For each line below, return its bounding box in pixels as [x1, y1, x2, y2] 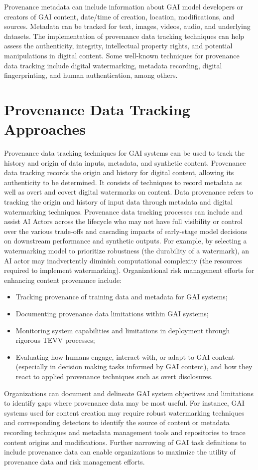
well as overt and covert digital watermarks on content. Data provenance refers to [4, 187, 253, 197]
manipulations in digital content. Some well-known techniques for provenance [4, 50, 240, 60]
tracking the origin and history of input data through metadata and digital [4, 197, 233, 207]
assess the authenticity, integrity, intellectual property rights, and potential [4, 40, 233, 51]
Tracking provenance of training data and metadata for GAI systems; [15, 291, 228, 302]
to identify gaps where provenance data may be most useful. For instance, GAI [4, 398, 245, 408]
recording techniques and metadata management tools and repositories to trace [4, 427, 246, 437]
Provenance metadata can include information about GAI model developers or [4, 1, 244, 11]
